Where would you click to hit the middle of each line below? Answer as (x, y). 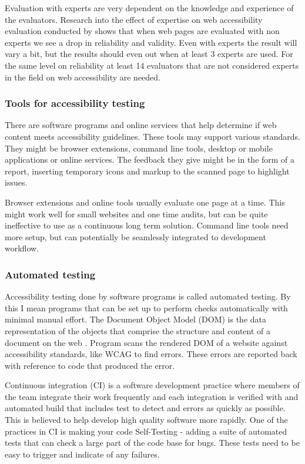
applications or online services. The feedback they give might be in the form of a (150, 159)
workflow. (22, 248)
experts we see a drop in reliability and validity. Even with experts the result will (151, 42)
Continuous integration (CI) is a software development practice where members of (152, 385)
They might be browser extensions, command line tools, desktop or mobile (139, 148)
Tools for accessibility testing (75, 103)
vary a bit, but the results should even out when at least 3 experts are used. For (149, 54)
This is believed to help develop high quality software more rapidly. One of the (146, 420)
